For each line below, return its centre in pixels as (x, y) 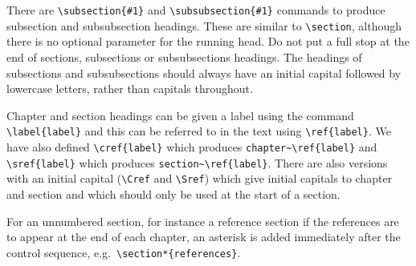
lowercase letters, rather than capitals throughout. (130, 89)
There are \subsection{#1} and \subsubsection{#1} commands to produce (196, 10)
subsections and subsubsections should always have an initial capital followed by (204, 73)
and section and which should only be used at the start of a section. (173, 193)
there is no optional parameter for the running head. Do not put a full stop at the (208, 41)
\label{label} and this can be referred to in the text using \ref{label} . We (199, 131)
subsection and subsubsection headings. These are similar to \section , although (204, 25)
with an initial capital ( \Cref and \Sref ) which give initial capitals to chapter (200, 178)
